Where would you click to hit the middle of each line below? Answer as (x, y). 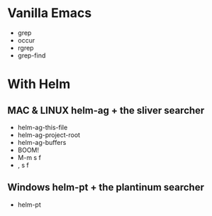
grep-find (32, 55)
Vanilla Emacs (50, 13)
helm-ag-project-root (49, 135)
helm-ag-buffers (42, 142)
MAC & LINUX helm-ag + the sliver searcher (106, 110)
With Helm (39, 84)
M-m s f (29, 157)
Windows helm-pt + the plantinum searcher (106, 187)
